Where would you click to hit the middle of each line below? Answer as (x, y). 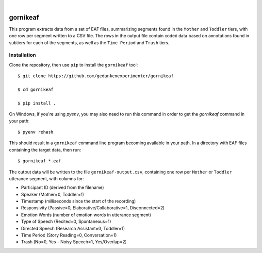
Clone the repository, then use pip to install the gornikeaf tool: (74, 65)
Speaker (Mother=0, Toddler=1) (53, 194)
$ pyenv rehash (36, 132)
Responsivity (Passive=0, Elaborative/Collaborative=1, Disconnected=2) (93, 208)
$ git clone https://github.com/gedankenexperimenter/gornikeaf (96, 76)
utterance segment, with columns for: (47, 178)
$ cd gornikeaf (36, 90)
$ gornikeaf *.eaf (40, 161)
